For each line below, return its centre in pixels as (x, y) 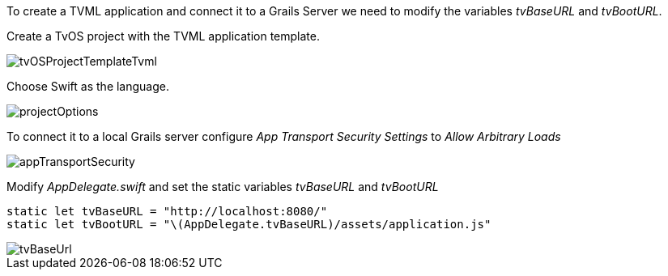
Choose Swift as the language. (88, 86)
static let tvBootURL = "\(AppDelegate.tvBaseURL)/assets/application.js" (249, 224)
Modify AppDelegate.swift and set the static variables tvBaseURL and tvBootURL (223, 187)
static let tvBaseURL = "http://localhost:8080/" (167, 211)
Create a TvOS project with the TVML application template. (163, 36)
